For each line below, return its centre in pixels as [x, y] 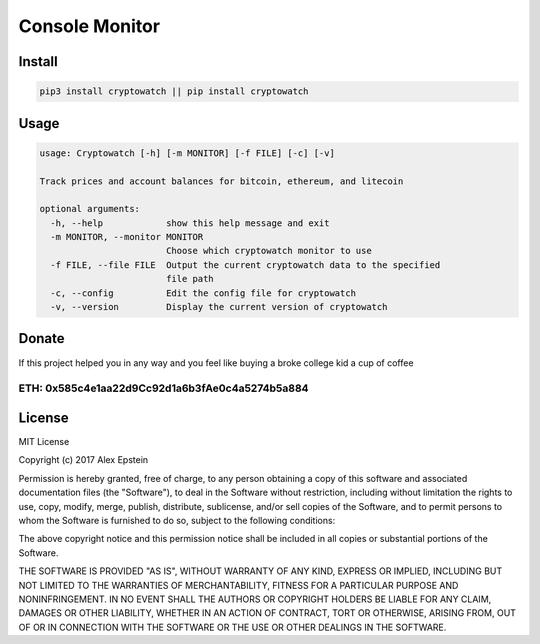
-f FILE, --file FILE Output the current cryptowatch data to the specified [245, 264]
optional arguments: [89, 209]
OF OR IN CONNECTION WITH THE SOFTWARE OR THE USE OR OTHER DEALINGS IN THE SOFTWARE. [232, 627]
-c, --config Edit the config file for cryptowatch [203, 293]
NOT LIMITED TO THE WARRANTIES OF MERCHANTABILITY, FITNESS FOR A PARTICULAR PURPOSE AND [238, 585]
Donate [41, 338]
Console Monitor [89, 26]
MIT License [44, 442]
